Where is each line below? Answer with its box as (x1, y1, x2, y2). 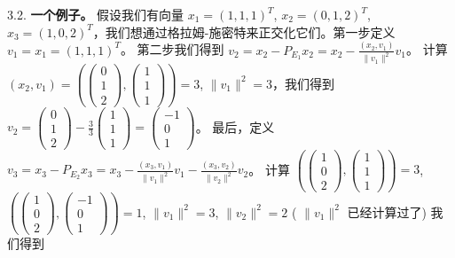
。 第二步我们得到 (120, 40, 224, 59)
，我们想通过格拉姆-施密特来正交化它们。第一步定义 (92, 22, 396, 41)
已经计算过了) (347, 202, 427, 221)
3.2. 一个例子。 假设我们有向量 (7, 5, 184, 23)
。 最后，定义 (195, 117, 275, 136)
